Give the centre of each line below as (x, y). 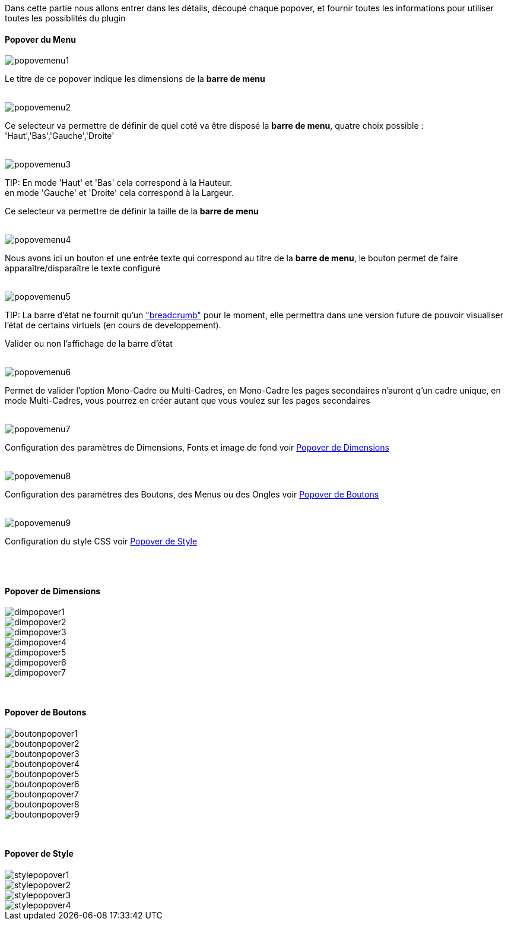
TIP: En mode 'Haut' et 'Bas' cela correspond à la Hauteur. (118, 183)
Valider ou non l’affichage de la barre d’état (89, 344)
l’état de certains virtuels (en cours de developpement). (113, 325)
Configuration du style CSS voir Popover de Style (101, 541)
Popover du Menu (40, 39)
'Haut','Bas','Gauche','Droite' (60, 136)
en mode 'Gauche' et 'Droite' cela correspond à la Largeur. (120, 193)
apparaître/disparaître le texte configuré (83, 268)
